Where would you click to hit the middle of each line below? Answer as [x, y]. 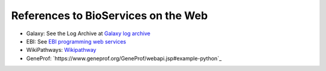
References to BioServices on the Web [110, 16]
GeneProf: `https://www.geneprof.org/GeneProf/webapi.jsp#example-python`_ [124, 58]
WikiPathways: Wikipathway [61, 50]
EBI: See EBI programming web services [76, 41]
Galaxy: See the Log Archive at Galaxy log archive [88, 33]
